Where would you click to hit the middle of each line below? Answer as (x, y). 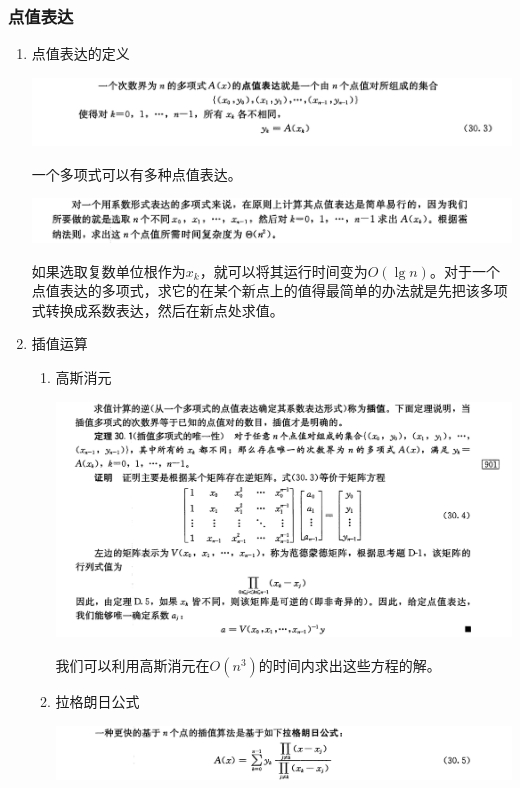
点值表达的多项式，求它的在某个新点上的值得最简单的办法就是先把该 (255, 290)
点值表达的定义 (80, 53)
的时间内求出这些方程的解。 (349, 664)
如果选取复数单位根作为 (108, 270)
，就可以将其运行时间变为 (283, 270)
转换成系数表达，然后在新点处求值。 (164, 309)
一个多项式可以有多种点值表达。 (136, 173)
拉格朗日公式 (97, 700)
